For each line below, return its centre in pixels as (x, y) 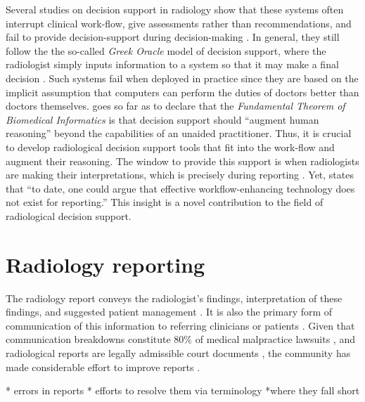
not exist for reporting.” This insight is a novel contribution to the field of (165, 202)
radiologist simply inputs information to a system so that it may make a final (172, 64)
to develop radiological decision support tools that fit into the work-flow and (170, 147)
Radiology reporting (105, 264)
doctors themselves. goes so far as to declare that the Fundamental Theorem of (175, 106)
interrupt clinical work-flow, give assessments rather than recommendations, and (179, 23)
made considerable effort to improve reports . (103, 367)
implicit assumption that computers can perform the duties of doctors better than (182, 92)
